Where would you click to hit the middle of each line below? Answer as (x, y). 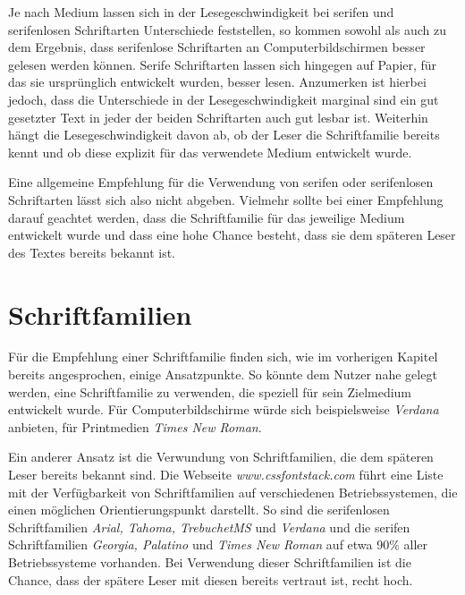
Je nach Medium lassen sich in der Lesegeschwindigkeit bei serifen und (201, 12)
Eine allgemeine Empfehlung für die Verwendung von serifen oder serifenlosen (221, 182)
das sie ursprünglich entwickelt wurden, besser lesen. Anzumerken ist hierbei (217, 82)
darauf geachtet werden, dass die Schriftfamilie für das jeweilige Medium (207, 217)
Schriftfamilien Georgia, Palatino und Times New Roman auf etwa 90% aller (218, 544)
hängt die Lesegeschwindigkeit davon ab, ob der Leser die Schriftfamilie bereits (224, 135)
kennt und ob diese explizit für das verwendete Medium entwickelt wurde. (210, 152)
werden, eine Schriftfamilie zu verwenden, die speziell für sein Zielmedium (210, 391)
